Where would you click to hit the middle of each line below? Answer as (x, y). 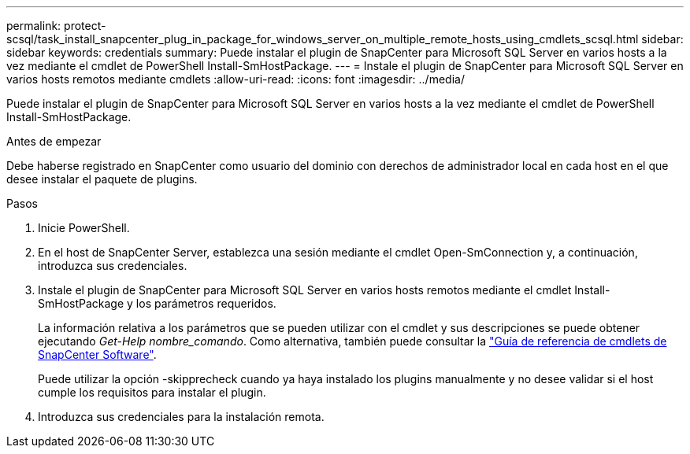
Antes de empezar (54, 141)
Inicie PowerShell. (84, 228)
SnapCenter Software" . (97, 354)
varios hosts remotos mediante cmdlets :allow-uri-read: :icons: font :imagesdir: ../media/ (236, 79)
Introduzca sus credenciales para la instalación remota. (181, 417)
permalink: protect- (56, 26)
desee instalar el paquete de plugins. (102, 179)
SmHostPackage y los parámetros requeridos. (157, 303)
